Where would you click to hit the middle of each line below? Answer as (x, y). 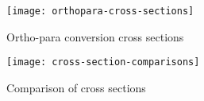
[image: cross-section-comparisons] (103, 62)
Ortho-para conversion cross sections (95, 36)
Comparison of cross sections (76, 87)
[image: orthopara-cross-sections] (100, 11)
